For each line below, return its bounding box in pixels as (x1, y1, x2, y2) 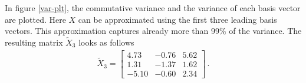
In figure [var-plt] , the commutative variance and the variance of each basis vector (5, 2, 301, 13)
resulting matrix (5, 36, 63, 48)
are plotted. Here (5, 13, 66, 25)
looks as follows (78, 36, 134, 48)
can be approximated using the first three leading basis (78, 13, 277, 25)
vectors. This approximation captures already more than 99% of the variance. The (5, 25, 302, 37)
